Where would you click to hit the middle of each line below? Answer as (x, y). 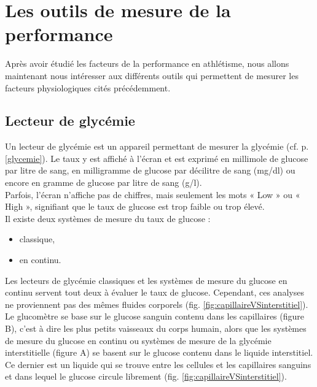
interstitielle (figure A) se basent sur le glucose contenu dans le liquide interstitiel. (159, 352)
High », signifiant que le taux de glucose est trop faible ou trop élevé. (135, 206)
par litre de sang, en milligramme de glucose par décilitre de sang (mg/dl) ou (150, 170)
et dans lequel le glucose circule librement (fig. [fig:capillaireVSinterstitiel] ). (146, 376)
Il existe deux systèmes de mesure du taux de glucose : (108, 218)
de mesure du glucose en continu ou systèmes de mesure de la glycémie (138, 340)
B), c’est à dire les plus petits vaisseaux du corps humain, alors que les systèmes (156, 328)
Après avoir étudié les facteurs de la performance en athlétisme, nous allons (147, 63)
